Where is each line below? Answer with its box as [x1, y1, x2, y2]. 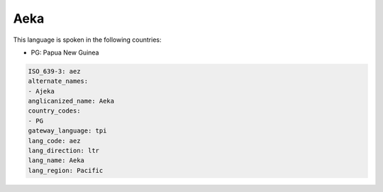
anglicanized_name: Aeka [28, 97, 115, 106]
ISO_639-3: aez [28, 67, 81, 75]
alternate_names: [28, 77, 89, 85]
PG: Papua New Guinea [30, 48, 99, 57]
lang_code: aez [28, 137, 81, 145]
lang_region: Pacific [28, 166, 104, 174]
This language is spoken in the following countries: [13, 35, 162, 44]
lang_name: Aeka [28, 157, 85, 164]
